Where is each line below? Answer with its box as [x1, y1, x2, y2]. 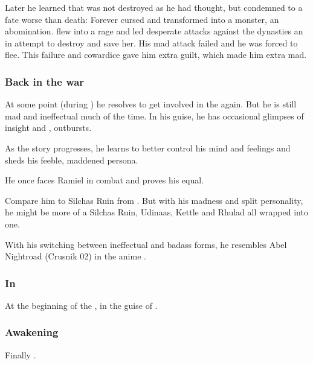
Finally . [5, 348, 36, 361]
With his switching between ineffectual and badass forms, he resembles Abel [5, 238, 287, 250]
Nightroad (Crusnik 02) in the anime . [5, 250, 146, 262]
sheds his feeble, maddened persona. [5, 153, 138, 166]
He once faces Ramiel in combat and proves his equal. [5, 174, 204, 186]
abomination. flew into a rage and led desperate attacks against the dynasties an [5, 25, 303, 37]
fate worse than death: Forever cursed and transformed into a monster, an [5, 13, 279, 25]
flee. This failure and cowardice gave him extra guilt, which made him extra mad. [5, 48, 307, 61]
